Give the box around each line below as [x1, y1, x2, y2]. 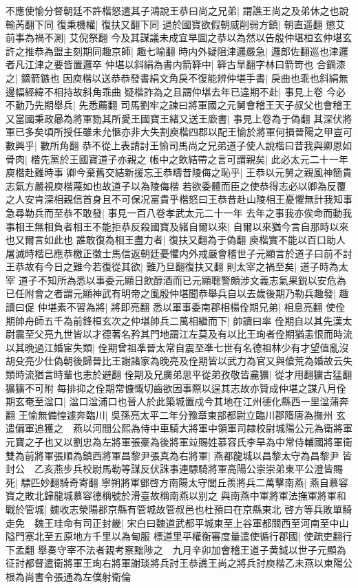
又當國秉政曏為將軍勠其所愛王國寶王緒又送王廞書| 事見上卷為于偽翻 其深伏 [6, 111, 343, 125]
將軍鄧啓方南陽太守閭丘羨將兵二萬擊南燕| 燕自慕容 [120, 475, 348, 489]
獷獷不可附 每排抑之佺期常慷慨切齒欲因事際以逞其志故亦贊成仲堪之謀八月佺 [6, 380, 346, 395]
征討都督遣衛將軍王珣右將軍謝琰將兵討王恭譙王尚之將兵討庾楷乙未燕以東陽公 [6, 556, 352, 570]
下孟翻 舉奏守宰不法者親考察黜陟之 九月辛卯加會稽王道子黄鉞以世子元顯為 [6, 542, 346, 556]
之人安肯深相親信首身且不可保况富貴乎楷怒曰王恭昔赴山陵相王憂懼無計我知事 [6, 192, 352, 206]
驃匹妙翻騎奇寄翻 [21, 475, 98, 489]
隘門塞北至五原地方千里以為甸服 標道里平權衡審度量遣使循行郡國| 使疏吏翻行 [6, 529, 352, 543]
